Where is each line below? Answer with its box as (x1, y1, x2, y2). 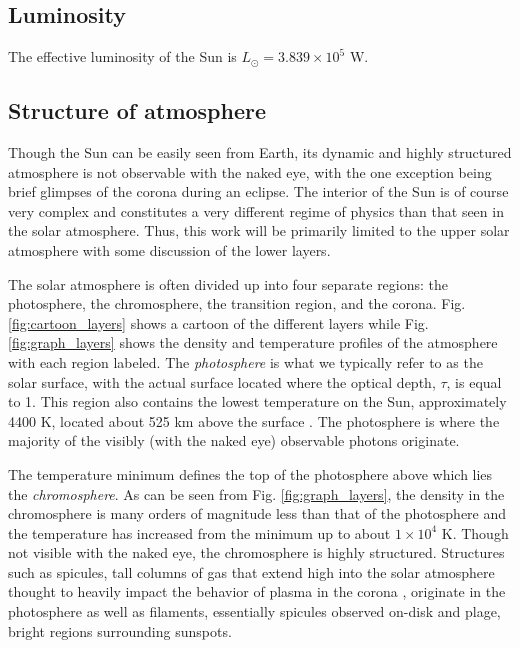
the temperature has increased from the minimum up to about (8, 522, 391, 543)
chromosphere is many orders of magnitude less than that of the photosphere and (8, 503, 507, 524)
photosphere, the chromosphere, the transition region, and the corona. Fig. (8, 293, 466, 314)
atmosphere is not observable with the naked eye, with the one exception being (8, 161, 492, 182)
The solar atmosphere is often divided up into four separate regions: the (8, 273, 449, 294)
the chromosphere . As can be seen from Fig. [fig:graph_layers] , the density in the (8, 483, 505, 504)
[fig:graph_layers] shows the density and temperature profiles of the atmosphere (8, 332, 498, 353)
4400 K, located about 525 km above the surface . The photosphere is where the (8, 410, 500, 431)
